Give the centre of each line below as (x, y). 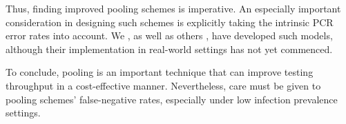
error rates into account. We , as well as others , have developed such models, (169, 35)
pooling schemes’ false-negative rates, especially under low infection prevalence (172, 99)
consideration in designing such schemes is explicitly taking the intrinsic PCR (170, 22)
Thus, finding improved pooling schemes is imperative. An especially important (173, 8)
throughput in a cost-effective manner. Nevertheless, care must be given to (163, 85)
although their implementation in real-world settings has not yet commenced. (169, 49)
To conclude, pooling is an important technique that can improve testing (160, 72)
